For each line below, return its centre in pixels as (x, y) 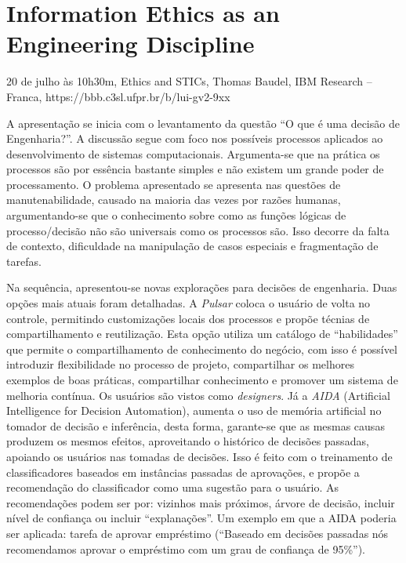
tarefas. (24, 261)
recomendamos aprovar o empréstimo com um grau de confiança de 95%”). (186, 548)
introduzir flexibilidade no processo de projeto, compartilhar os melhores (180, 364)
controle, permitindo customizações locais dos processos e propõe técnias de (188, 318)
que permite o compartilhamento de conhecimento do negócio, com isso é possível (202, 349)
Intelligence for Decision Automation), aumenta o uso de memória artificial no (194, 410)
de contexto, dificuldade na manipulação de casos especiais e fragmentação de (192, 246)
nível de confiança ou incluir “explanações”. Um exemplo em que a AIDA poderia (201, 518)
